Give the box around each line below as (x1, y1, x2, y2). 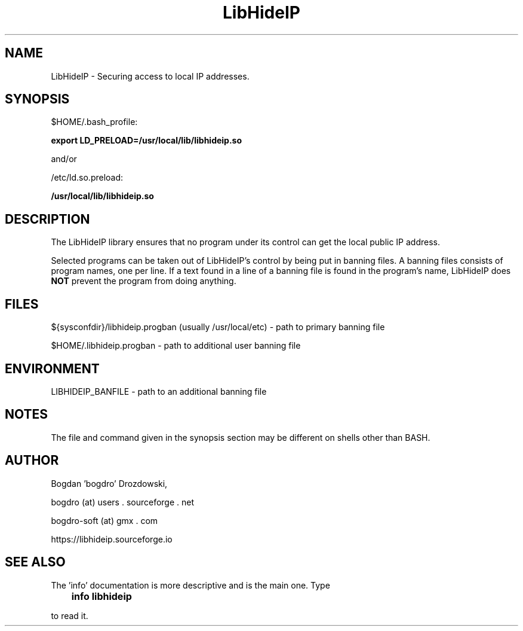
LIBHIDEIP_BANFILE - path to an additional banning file (51, 386, 267, 397)
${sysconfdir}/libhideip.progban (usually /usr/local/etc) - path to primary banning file (51, 322, 385, 333)
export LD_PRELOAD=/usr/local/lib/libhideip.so (51, 135, 242, 146)
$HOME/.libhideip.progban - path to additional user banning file (51, 340, 301, 351)
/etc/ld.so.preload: (51, 172, 124, 183)
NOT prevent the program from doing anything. (51, 276, 236, 286)
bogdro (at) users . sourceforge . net (51, 496, 195, 507)
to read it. (51, 610, 88, 621)
